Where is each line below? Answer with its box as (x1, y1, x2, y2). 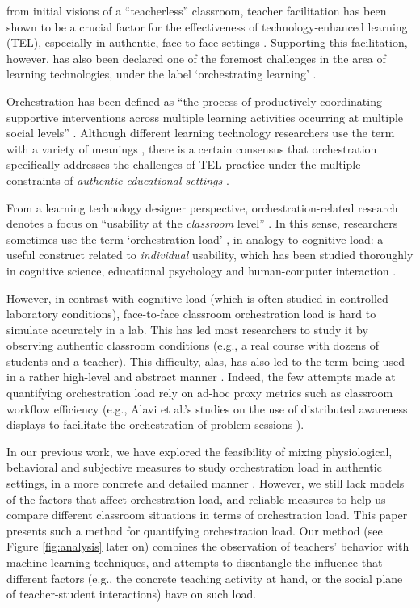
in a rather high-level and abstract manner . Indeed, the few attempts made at (6, 368, 396, 385)
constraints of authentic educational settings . (6, 171, 229, 188)
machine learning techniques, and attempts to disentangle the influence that (6, 554, 383, 570)
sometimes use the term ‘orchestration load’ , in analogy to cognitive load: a (6, 230, 384, 247)
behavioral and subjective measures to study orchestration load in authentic (6, 459, 382, 476)
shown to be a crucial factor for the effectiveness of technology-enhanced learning (6, 18, 408, 35)
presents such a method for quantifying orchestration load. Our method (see (6, 522, 383, 539)
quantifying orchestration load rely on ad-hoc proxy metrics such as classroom (6, 384, 393, 401)
